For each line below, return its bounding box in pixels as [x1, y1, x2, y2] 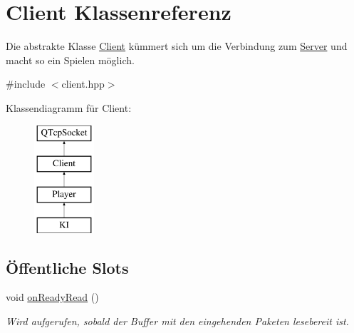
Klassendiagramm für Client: [6, 100, 132, 115]
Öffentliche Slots [6, 256, 129, 278]
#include [6, 76, 46, 91]
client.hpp [61, 76, 105, 91]
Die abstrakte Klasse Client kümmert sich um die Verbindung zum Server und [6, 39, 348, 53]
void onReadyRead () [6, 290, 99, 304]
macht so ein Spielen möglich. [6, 52, 135, 67]
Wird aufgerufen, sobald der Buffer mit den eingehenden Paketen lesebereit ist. [6, 314, 349, 329]
